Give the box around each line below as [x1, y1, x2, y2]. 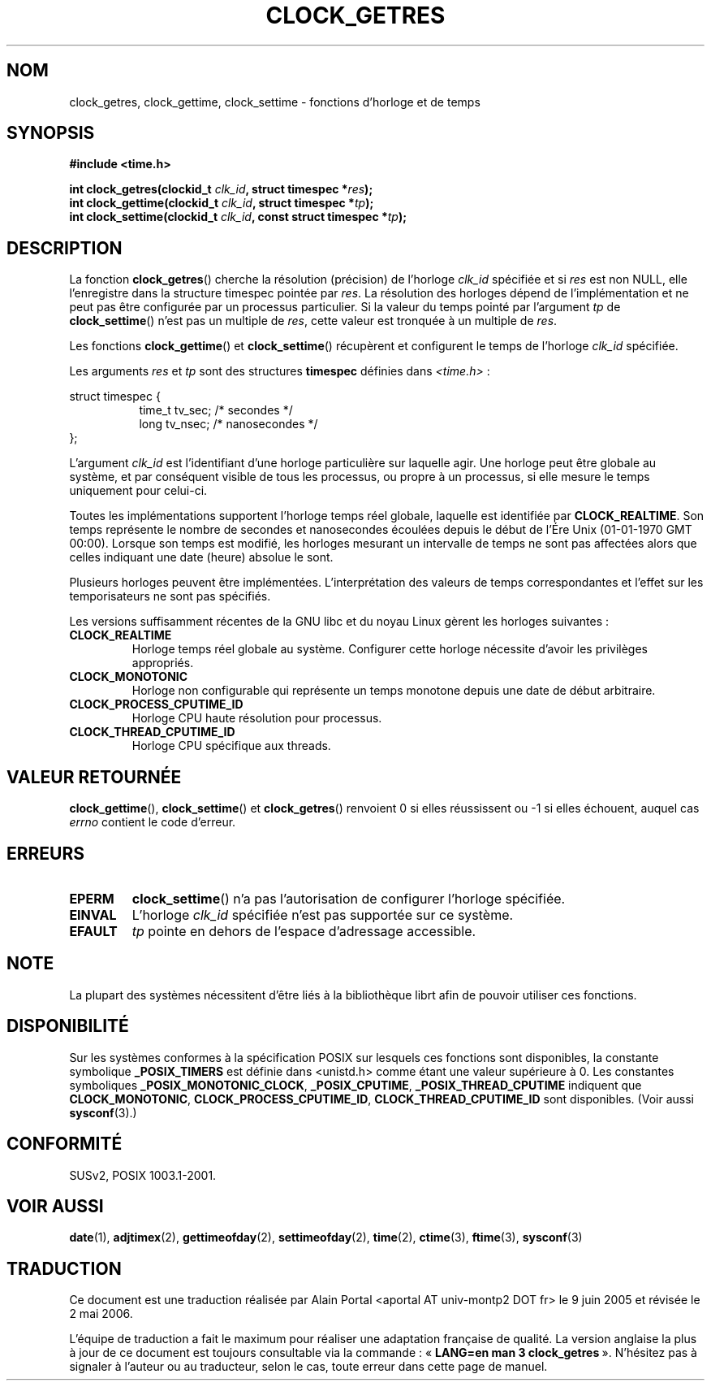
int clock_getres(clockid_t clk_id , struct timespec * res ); [69, 182, 373, 197]
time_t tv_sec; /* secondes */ [139, 403, 293, 418]
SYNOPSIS [6, 123, 95, 144]
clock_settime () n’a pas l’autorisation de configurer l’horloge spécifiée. [131, 890, 566, 907]
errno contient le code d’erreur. [69, 815, 236, 830]
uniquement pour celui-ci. [69, 483, 208, 498]
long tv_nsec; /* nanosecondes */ [139, 417, 318, 431]
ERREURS [6, 843, 85, 864]
